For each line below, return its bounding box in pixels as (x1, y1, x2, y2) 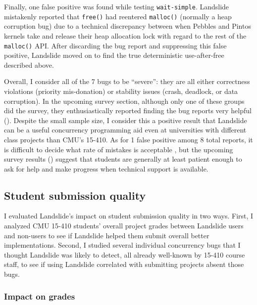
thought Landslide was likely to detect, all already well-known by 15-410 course (4, 249, 245, 260)
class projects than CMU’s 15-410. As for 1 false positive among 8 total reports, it (4, 134, 253, 144)
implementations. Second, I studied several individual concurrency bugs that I (4, 240, 241, 250)
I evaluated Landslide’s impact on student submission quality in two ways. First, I (4, 211, 254, 221)
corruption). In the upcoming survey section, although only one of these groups (4, 95, 245, 106)
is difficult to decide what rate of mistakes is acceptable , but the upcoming (4, 144, 233, 154)
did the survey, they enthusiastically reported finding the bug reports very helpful (4, 105, 252, 116)
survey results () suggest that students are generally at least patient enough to (4, 154, 242, 164)
